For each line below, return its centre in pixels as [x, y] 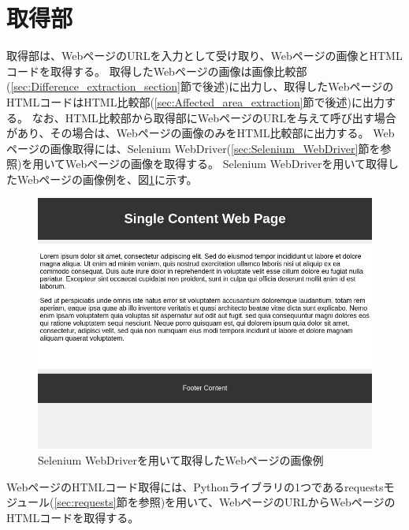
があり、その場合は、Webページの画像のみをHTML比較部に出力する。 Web [201, 133]
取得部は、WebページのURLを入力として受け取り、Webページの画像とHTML [204, 56]
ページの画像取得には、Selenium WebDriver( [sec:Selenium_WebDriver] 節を [193, 148]
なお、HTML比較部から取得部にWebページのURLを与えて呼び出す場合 [214, 117]
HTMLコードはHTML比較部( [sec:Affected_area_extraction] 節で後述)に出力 [196, 101]
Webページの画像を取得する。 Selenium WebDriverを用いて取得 [227, 164]
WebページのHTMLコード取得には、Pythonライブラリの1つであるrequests [195, 486]
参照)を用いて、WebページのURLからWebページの [267, 502]
